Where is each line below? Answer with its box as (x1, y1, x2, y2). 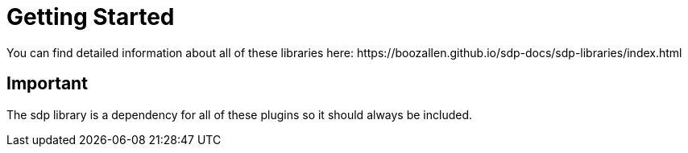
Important (6, 73, 88, 94)
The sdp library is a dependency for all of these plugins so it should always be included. (6, 107, 473, 122)
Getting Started (6, 3, 175, 31)
